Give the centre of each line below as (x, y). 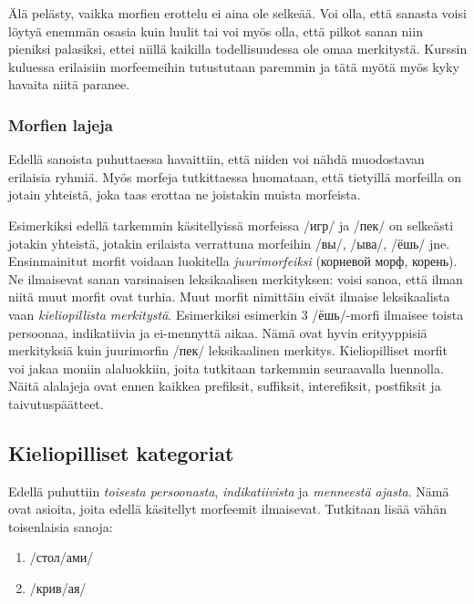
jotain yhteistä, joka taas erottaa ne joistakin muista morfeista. (185, 195)
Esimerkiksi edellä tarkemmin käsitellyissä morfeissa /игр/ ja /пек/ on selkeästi (231, 225)
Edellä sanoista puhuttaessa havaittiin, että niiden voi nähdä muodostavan (216, 159)
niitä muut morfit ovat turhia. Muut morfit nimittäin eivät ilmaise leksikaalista (229, 297)
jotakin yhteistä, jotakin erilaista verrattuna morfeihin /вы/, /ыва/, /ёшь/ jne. (229, 243)
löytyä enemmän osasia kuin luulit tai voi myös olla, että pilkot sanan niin (216, 31)
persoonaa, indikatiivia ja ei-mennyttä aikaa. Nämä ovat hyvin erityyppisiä (218, 332)
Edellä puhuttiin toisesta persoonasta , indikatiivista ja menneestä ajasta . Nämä (229, 491)
